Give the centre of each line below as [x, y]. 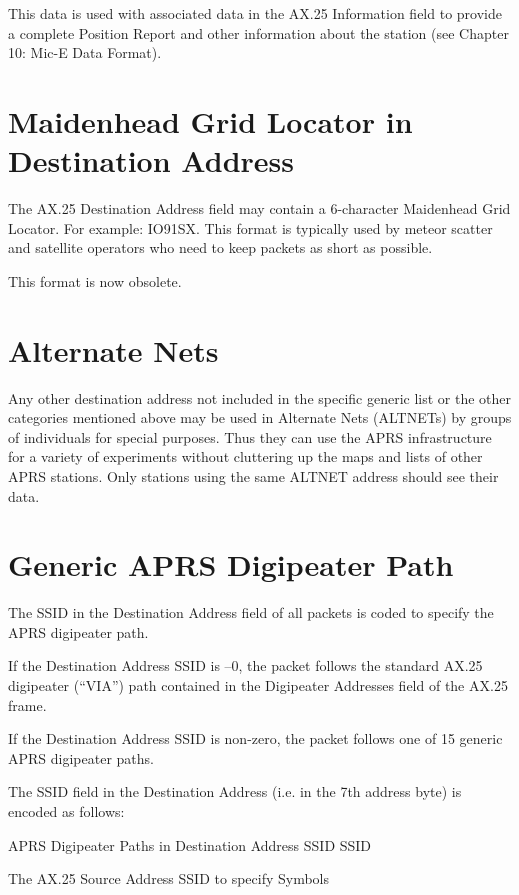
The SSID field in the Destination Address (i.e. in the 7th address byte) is [235, 791]
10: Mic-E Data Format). [85, 52]
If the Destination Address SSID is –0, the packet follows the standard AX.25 [245, 665]
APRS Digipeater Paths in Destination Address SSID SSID [190, 844]
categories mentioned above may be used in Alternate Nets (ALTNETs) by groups [260, 417]
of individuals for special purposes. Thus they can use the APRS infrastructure [250, 436]
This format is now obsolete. [95, 280]
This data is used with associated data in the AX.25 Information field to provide [255, 13]
